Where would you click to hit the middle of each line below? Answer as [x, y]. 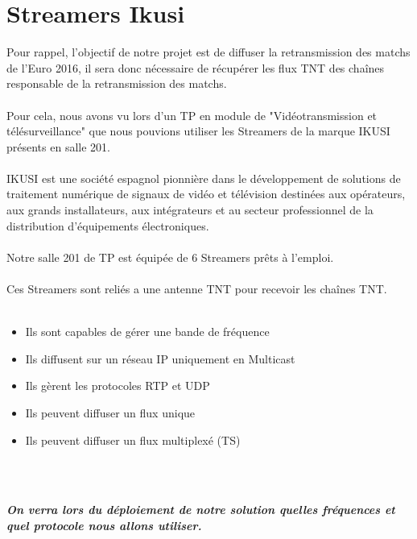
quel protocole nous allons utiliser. [104, 525]
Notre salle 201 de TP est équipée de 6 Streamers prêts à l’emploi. [170, 257]
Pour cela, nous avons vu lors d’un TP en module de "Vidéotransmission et [192, 115]
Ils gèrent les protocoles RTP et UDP [118, 386]
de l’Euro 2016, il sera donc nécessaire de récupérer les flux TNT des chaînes [196, 67]
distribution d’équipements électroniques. [108, 225]
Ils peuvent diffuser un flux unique [110, 413]
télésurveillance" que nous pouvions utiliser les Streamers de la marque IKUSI [198, 131]
